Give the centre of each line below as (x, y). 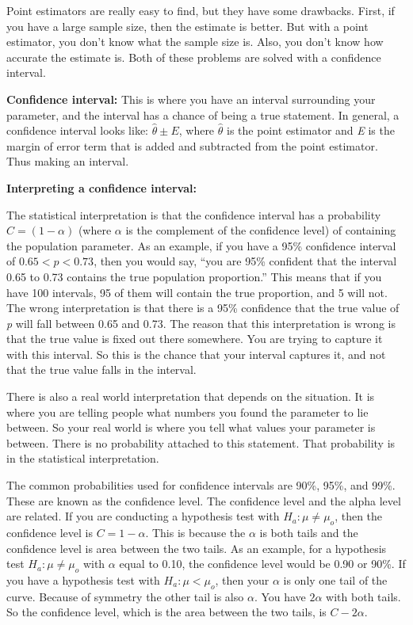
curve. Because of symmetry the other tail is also (125, 596)
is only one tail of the (335, 580)
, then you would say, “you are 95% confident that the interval (245, 261)
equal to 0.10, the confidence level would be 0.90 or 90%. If (262, 564)
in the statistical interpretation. (83, 458)
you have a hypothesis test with (83, 580)
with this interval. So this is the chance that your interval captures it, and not (196, 354)
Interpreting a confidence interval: (101, 187)
